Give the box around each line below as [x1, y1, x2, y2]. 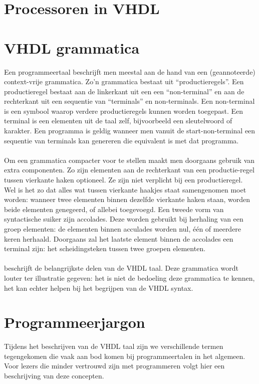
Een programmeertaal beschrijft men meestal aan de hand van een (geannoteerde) [4, 66, 255, 77]
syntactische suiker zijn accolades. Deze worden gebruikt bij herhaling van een [4, 214, 243, 224]
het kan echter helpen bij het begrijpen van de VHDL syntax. [4, 282, 193, 293]
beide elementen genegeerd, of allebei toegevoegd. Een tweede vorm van [4, 204, 224, 214]
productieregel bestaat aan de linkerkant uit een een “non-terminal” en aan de [4, 86, 244, 96]
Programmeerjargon [4, 312, 145, 332]
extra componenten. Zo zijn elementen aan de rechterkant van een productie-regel [4, 164, 254, 175]
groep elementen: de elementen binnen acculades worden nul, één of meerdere [4, 224, 241, 234]
